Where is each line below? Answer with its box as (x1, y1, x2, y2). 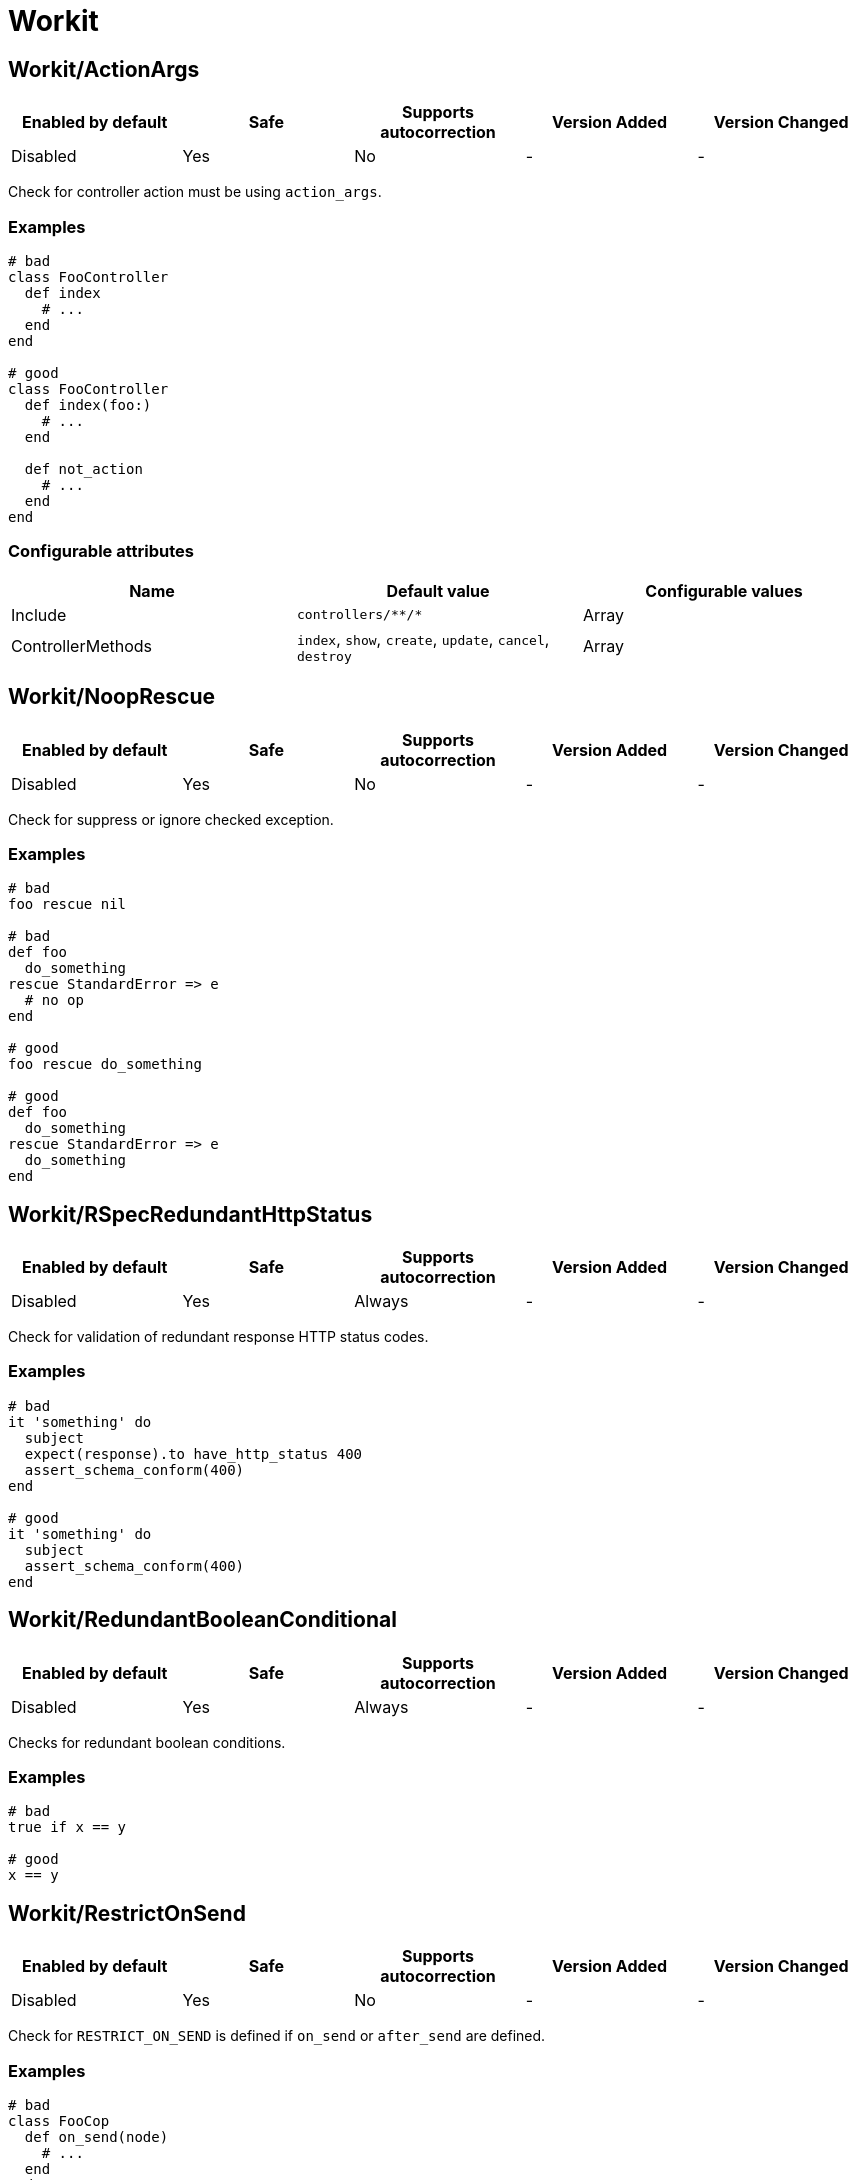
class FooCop (8, 2113, 110, 2130)
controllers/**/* (296, 607, 423, 623)
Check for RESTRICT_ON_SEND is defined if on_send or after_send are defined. (8, 2027, 546, 2045)
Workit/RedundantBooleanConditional (8, 1607, 397, 1633)
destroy (296, 648, 352, 664)
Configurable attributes (8, 541, 194, 562)
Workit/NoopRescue (8, 684, 215, 710)
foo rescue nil (8, 896, 127, 913)
